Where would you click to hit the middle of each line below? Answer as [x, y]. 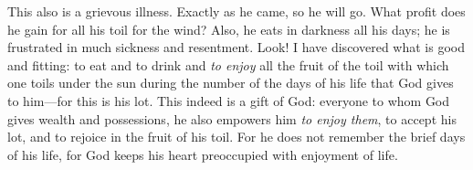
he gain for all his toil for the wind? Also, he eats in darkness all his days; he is [229, 29]
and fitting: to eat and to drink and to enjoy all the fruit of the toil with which [228, 64]
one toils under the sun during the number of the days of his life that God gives [231, 83]
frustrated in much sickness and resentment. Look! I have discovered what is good [236, 47]
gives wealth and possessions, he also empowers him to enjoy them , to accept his [232, 118]
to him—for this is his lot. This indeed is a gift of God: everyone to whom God [229, 100]
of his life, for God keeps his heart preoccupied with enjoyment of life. [203, 154]
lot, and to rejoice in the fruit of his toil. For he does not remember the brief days [236, 137]
